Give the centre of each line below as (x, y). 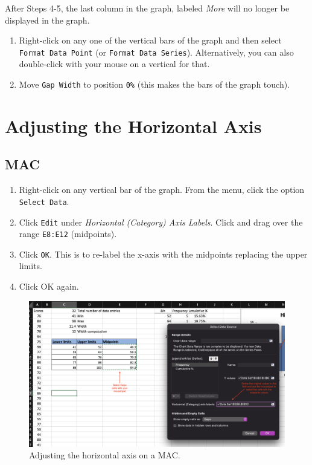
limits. (30, 266)
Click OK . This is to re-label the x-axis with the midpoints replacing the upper (163, 254)
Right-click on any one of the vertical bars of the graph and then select (150, 40)
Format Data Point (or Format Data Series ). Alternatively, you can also (156, 52)
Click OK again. (49, 286)
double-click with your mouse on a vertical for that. (114, 64)
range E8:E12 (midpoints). (68, 234)
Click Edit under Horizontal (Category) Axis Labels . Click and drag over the (161, 222)
